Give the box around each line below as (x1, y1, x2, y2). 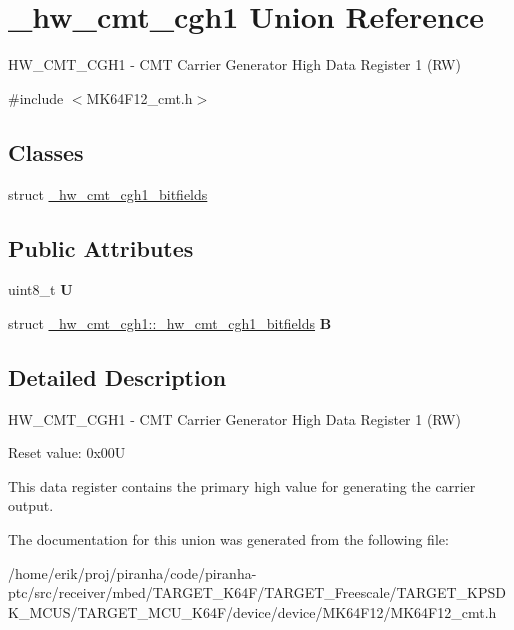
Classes (8, 136, 84, 167)
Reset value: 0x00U (8, 442, 126, 463)
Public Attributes (8, 232, 194, 263)
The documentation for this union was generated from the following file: (8, 529, 449, 550)
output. (8, 495, 54, 516)
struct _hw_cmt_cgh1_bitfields (8, 183, 208, 204)
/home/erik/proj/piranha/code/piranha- (8, 562, 257, 583)
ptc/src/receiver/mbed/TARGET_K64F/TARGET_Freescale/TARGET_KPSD (8, 582, 506, 603)
